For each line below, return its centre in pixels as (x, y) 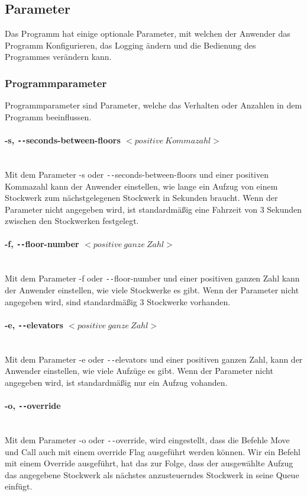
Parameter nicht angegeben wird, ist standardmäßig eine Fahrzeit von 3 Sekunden (153, 209)
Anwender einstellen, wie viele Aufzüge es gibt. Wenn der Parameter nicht (139, 371)
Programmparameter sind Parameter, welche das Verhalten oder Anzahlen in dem (153, 105)
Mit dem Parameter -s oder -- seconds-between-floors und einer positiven (137, 174)
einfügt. (19, 486)
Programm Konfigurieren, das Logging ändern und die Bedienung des (130, 45)
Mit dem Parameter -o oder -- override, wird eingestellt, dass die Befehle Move (147, 439)
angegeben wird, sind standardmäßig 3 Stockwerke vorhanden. (118, 301)
